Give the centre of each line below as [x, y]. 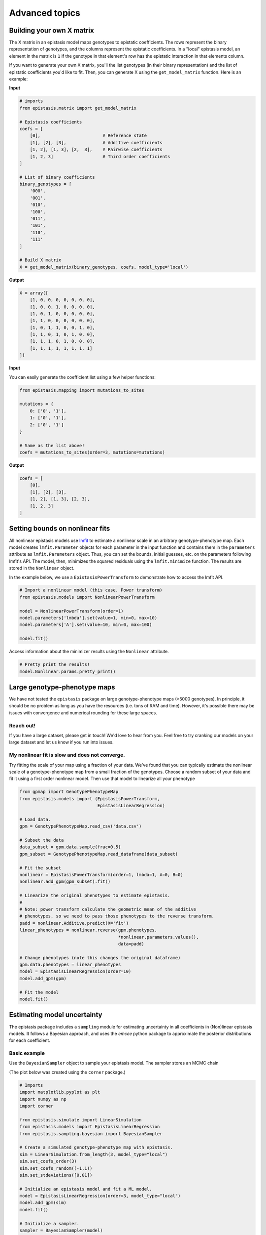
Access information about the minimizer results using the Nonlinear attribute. [89, 652]
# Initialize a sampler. [50, 1223]
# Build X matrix [40, 260]
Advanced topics [45, 13]
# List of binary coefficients [57, 177]
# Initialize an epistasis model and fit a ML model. [86, 1189]
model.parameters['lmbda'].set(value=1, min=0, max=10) [88, 618]
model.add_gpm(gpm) [43, 978]
